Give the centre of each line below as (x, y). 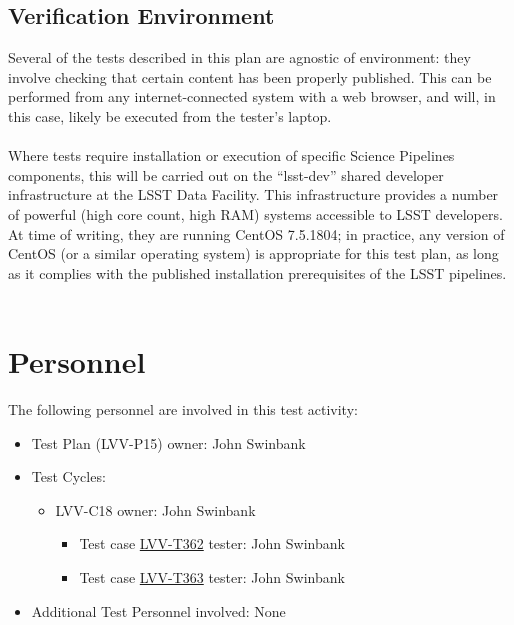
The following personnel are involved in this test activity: (183, 409)
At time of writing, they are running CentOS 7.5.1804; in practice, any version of (256, 233)
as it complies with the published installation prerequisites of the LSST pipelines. (257, 272)
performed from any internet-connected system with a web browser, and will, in (252, 96)
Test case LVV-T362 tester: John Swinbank (212, 543)
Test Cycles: (68, 476)
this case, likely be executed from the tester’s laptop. (170, 115)
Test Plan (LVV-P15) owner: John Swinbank (168, 442)
